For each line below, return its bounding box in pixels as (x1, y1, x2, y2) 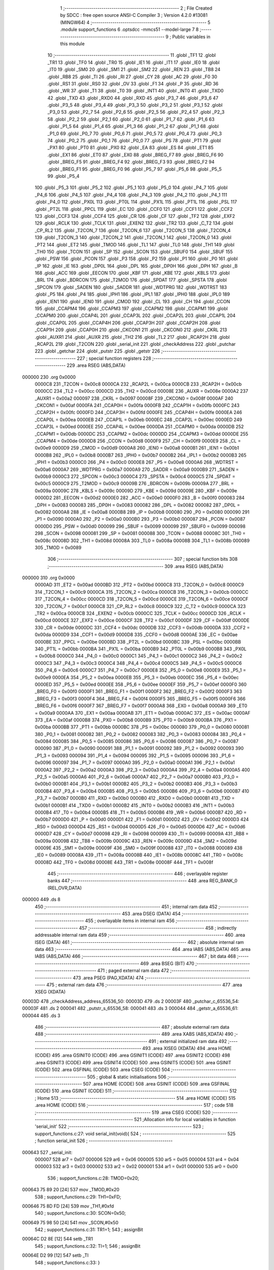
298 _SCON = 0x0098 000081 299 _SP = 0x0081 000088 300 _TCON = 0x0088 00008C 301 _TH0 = (35, 530, 246, 536)
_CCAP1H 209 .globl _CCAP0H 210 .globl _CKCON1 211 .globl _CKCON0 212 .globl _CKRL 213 (35, 327, 227, 333)
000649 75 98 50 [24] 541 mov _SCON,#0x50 (22, 1219, 119, 1225)
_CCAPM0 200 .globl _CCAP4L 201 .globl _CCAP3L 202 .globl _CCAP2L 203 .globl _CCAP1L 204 (35, 312, 236, 319)
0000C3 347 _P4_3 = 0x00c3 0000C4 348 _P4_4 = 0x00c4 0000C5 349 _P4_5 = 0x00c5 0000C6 (35, 660, 242, 666)
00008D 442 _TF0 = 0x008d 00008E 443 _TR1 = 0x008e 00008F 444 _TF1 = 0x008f (35, 859, 214, 865)
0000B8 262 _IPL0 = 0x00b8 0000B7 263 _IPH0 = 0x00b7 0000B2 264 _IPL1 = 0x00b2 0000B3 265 (35, 452, 247, 458)
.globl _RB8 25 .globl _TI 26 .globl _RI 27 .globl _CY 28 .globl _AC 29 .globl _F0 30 (47, 74, 218, 80)
